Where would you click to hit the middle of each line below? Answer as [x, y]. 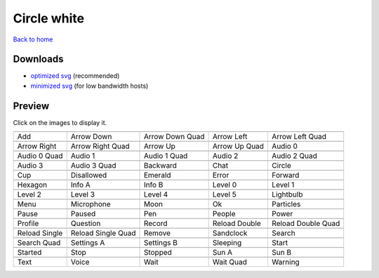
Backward [160, 166]
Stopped [158, 253]
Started [29, 253]
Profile [28, 223]
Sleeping [227, 243]
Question [86, 223]
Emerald [157, 176]
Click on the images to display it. [60, 122]
